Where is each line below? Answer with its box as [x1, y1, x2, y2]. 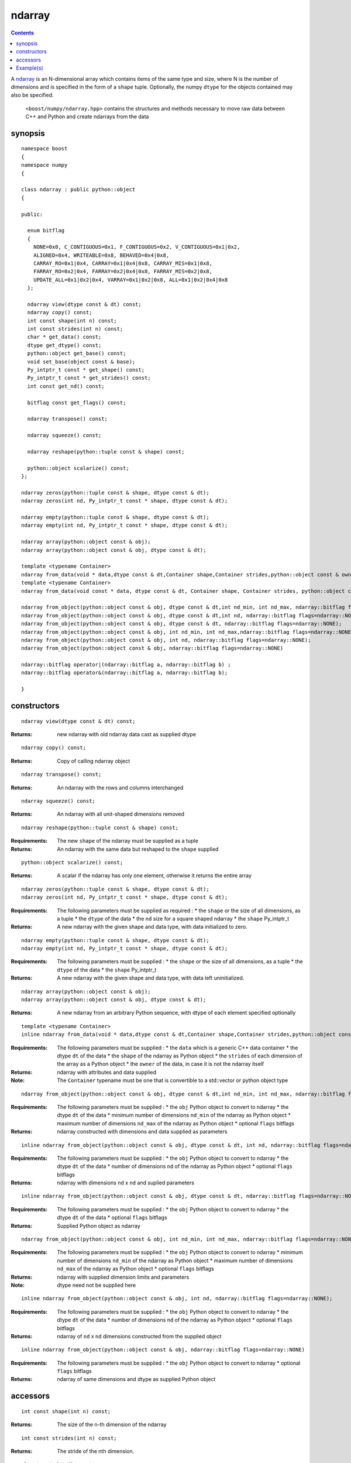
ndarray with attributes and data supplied [57, 1069, 157, 1076]
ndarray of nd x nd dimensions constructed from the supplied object [57, 1333, 222, 1340]
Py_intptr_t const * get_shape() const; [27, 366, 145, 373]
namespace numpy [21, 162, 68, 169]
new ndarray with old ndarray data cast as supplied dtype [57, 731, 196, 738]
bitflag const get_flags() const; [27, 399, 126, 406]
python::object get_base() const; [27, 350, 126, 357]
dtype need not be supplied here [57, 1282, 136, 1289]
